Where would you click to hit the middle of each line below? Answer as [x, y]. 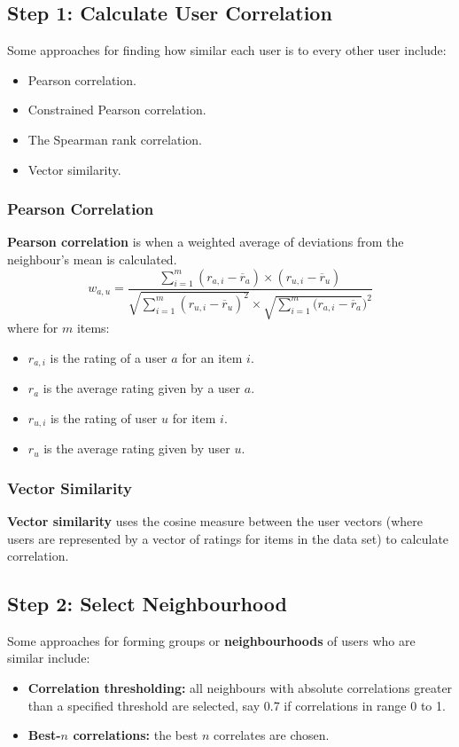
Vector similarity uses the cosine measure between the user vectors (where [215, 520]
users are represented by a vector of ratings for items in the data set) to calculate [228, 538]
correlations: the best [136, 735]
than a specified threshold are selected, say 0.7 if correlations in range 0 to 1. [237, 705]
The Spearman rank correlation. [115, 139]
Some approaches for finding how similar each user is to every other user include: [227, 50]
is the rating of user [104, 417]
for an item [212, 357]
